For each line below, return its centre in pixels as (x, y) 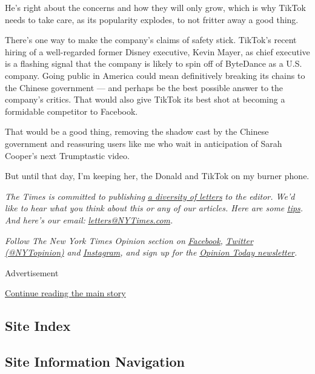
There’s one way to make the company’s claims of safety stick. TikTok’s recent (151, 40)
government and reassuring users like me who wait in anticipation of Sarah (144, 143)
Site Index (38, 326)
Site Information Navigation (95, 362)
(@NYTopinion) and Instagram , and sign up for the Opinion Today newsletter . (151, 252)
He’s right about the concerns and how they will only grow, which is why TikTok (155, 7)
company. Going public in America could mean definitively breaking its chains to (155, 75)
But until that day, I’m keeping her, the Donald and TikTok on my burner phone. (157, 176)
